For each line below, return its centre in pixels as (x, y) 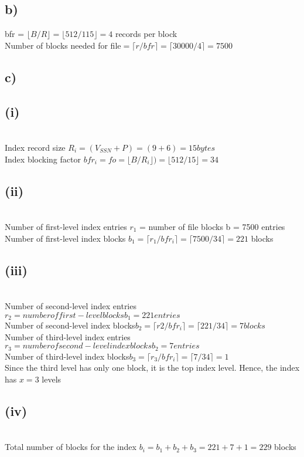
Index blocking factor (43, 159)
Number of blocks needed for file (63, 45)
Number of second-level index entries (71, 305)
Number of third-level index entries (68, 336)
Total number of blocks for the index (71, 447)
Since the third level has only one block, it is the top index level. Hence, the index (152, 368)
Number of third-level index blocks (67, 356)
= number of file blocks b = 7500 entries (212, 226)
